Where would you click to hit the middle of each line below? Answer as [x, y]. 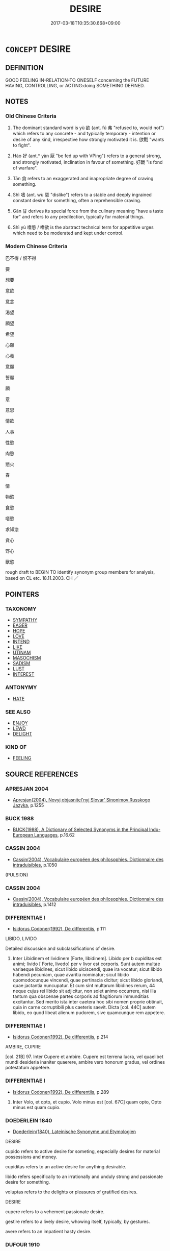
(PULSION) [17, 875]
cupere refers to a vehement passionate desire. [55, 1212]
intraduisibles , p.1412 [34, 904]
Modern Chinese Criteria [36, 247]
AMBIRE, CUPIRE [23, 1047]
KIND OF [16, 747]
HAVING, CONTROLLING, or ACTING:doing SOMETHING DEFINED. [75, 85]
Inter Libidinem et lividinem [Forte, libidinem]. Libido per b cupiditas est [87, 959]
